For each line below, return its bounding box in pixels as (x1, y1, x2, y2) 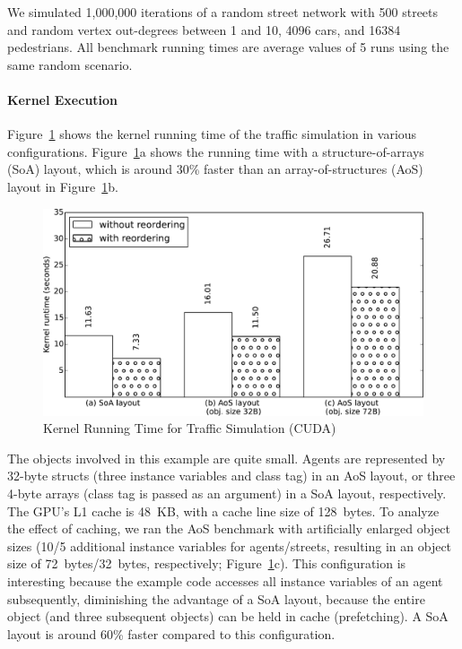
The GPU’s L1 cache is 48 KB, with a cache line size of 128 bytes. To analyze (7, 501, 440, 520)
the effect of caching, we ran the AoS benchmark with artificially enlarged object (7, 519, 451, 538)
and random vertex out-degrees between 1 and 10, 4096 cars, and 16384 (7, 20, 401, 39)
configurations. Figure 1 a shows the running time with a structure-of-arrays (7, 142, 424, 160)
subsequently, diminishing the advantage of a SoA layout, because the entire (7, 589, 425, 608)
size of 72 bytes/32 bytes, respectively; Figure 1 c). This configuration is (7, 554, 406, 573)
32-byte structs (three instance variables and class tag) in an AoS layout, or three (7, 466, 456, 485)
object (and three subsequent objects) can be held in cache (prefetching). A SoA (7, 607, 449, 626)
